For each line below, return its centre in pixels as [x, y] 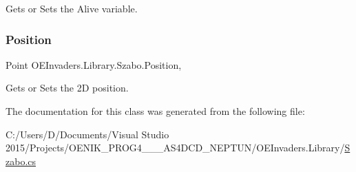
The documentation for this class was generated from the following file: [155, 111]
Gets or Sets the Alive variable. [72, 8]
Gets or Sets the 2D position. [67, 88]
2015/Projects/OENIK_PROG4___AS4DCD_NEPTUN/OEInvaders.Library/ [175, 148]
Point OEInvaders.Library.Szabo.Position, [94, 64]
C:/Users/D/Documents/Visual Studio [87, 134]
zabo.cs [21, 161]
